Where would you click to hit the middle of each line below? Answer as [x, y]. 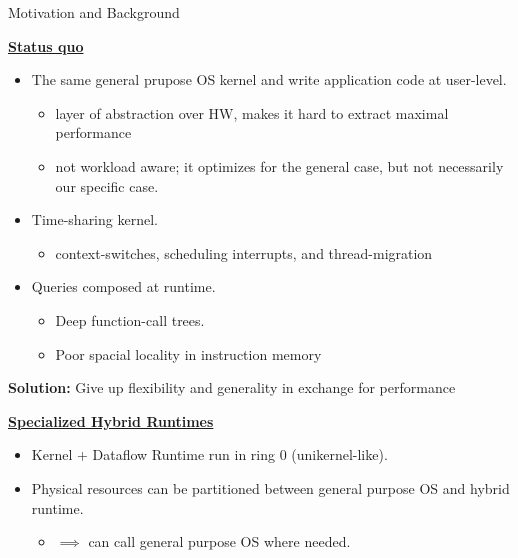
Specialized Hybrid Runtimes [111, 420]
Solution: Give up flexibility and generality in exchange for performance [232, 387]
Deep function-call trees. [130, 319]
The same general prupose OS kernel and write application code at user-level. [269, 79]
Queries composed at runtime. [123, 286]
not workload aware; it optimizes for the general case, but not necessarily [279, 165]
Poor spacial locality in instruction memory [188, 353]
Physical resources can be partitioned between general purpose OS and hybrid [270, 487]
